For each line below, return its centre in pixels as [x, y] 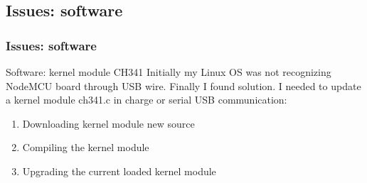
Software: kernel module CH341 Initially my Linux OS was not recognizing [169, 72]
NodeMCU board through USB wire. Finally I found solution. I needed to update [183, 85]
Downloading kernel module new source [108, 123]
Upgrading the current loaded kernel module [119, 171]
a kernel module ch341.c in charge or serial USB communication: [147, 100]
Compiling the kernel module [86, 147]
